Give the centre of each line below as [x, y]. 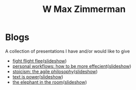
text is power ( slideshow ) [38, 76]
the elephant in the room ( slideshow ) [50, 82]
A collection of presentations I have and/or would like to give [67, 51]
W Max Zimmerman [84, 9]
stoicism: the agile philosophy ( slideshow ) [55, 71]
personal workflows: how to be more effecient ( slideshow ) [72, 66]
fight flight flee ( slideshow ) [39, 60]
